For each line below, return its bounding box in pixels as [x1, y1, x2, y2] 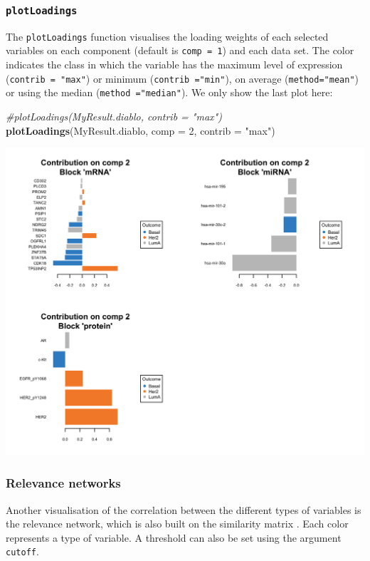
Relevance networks [6, 474, 121, 492]
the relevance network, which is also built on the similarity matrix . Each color [6, 516, 349, 531]
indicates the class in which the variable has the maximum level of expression [6, 57, 343, 72]
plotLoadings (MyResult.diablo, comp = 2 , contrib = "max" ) [6, 123, 275, 138]
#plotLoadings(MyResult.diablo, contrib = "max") [6, 109, 222, 123]
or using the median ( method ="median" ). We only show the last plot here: [6, 85, 333, 100]
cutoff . [6, 544, 39, 559]
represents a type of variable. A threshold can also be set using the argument [6, 530, 342, 545]
